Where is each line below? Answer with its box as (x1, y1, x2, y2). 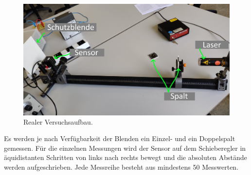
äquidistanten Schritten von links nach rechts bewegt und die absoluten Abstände (4, 152, 247, 162)
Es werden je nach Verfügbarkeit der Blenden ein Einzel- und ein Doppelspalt (4, 133, 235, 143)
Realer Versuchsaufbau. (23, 117, 93, 127)
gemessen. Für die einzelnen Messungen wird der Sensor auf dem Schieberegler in (4, 143, 246, 153)
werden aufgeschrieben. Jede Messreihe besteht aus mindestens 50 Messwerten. (4, 161, 239, 172)
